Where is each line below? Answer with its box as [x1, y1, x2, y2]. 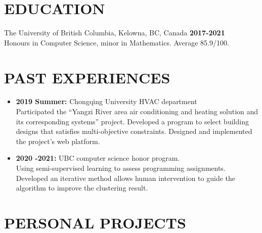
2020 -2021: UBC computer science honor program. [16, 153, 180, 163]
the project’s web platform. [16, 135, 100, 146]
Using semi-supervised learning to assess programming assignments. [16, 163, 226, 173]
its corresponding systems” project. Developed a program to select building [16, 116, 249, 126]
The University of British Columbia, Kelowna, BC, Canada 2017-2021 [4, 27, 225, 38]
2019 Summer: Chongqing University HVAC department [16, 96, 197, 107]
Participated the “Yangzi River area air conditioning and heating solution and [16, 106, 258, 117]
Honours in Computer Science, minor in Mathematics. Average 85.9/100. [4, 37, 229, 48]
